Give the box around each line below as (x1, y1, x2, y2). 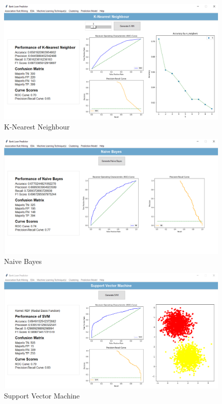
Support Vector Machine (4, 390, 80, 400)
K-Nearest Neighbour (4, 121, 70, 131)
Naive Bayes (4, 255, 42, 266)
